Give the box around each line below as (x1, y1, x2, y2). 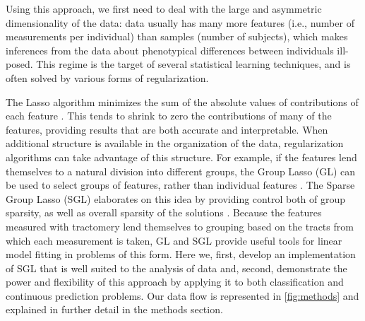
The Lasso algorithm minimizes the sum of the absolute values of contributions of (6, 94, 359, 109)
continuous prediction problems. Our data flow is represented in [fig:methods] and (6, 288, 359, 303)
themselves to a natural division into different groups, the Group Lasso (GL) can (6, 163, 356, 178)
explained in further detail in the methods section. (6, 302, 223, 317)
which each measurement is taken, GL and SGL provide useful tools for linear (6, 233, 342, 247)
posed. (6, 57, 33, 71)
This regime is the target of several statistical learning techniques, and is (36, 57, 351, 71)
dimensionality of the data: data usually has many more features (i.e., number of (6, 15, 354, 30)
